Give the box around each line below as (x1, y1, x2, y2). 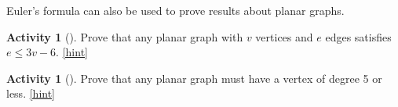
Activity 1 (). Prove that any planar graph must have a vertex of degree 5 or (6, 70, 382, 86)
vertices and (255, 28, 313, 45)
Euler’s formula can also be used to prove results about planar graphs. (6, 2, 345, 18)
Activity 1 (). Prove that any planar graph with (6, 28, 243, 45)
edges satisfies (325, 28, 392, 45)
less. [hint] (6, 85, 56, 102)
